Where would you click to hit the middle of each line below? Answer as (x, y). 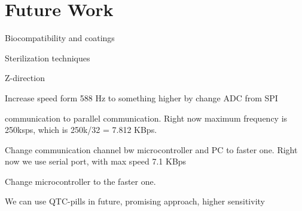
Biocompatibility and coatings (60, 38)
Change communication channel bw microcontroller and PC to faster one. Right (151, 149)
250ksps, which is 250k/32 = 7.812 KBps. (81, 130)
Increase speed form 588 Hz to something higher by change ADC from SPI (141, 97)
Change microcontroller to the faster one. (80, 181)
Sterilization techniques (48, 58)
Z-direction (25, 78)
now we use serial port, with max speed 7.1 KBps (96, 161)
